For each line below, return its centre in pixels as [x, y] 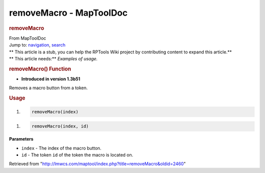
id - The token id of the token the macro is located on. [77, 155]
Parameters [21, 139]
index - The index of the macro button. [61, 148]
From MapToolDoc [28, 38]
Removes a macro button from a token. [48, 88]
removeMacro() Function [40, 69]
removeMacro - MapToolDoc [68, 13]
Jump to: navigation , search [37, 45]
